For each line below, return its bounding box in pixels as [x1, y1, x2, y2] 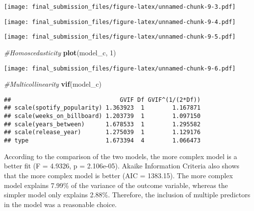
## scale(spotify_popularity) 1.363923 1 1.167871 [4, 104, 201, 112]
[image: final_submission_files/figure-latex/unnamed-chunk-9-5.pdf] [4, 33, 236, 41]
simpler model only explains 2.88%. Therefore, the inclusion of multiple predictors [4, 189, 251, 200]
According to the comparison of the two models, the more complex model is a [4, 151, 237, 161]
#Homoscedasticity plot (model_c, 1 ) [4, 47, 116, 57]
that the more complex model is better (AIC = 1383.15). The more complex [4, 170, 233, 180]
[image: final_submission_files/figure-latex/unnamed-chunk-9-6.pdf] [4, 65, 236, 72]
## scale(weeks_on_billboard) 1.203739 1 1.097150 [4, 113, 201, 120]
